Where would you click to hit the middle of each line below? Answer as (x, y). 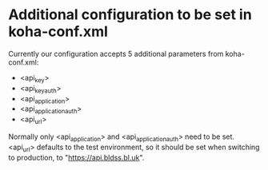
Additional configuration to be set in (130, 15)
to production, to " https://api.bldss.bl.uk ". (76, 157)
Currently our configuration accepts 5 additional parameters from (116, 53)
